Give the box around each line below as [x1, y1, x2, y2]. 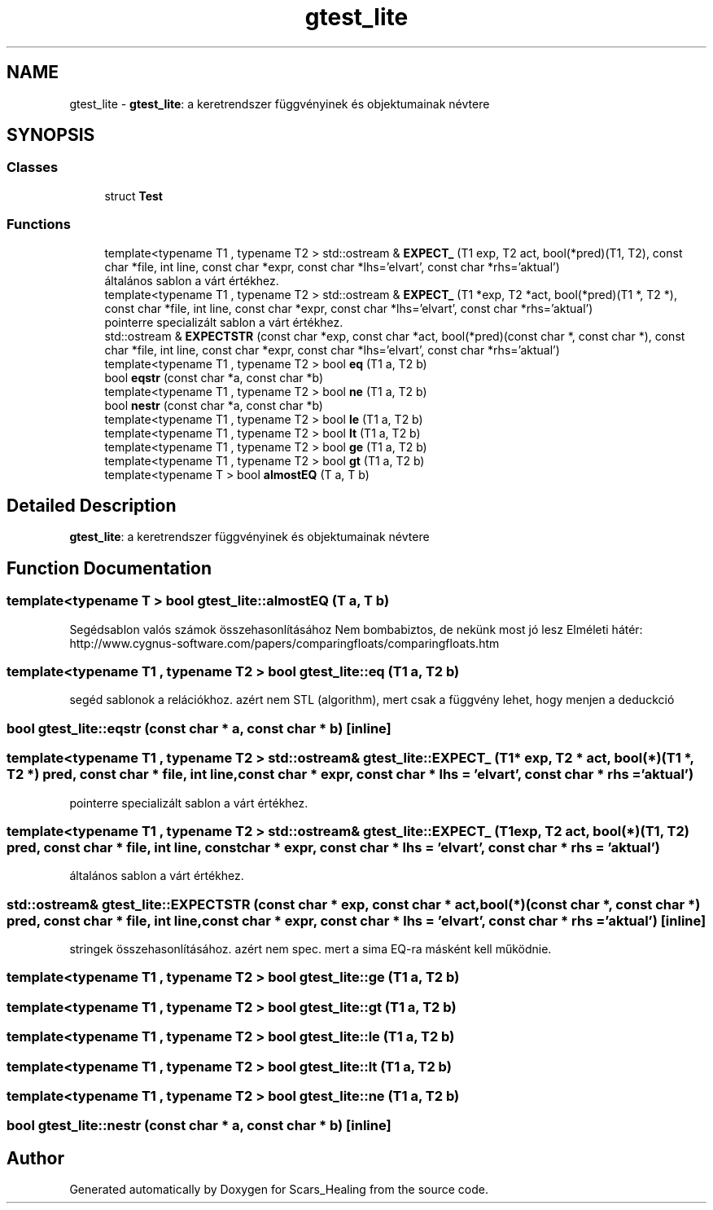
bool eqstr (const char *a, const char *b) [104, 370, 324, 385]
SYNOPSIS [7, 125, 95, 146]
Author [7, 1147, 64, 1168]
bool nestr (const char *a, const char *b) [104, 398, 323, 412]
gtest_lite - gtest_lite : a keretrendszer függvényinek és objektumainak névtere [69, 96, 490, 111]
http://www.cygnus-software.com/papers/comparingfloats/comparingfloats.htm [69, 636, 500, 650]
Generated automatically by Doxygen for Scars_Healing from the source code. [69, 1182, 489, 1197]
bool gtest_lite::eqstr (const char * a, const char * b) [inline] [7, 719, 391, 737]
